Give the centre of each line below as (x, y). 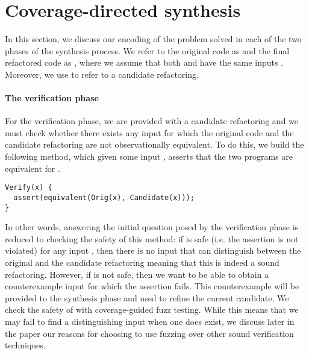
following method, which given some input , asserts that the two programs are (149, 156)
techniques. (25, 345)
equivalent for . (33, 168)
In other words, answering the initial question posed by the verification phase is (152, 227)
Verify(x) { (29, 188)
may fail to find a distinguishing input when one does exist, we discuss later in (150, 321)
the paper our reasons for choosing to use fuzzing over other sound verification (149, 333)
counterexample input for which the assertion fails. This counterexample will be (152, 286)
